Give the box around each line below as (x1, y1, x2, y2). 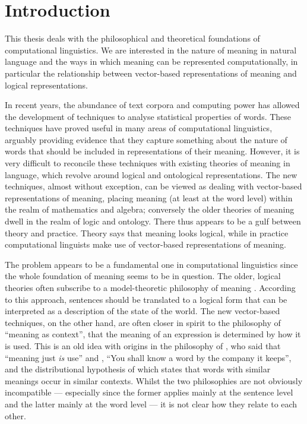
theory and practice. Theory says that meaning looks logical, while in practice (5, 226, 289, 239)
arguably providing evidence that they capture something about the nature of (5, 133, 287, 145)
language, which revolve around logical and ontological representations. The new (5, 168, 297, 181)
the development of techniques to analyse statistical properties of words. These (5, 110, 292, 122)
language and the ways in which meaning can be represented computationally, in (5, 55, 298, 68)
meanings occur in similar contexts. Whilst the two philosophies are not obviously (5, 374, 303, 387)
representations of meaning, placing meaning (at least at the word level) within (5, 191, 293, 204)
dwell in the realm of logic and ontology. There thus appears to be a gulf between (5, 215, 301, 227)
